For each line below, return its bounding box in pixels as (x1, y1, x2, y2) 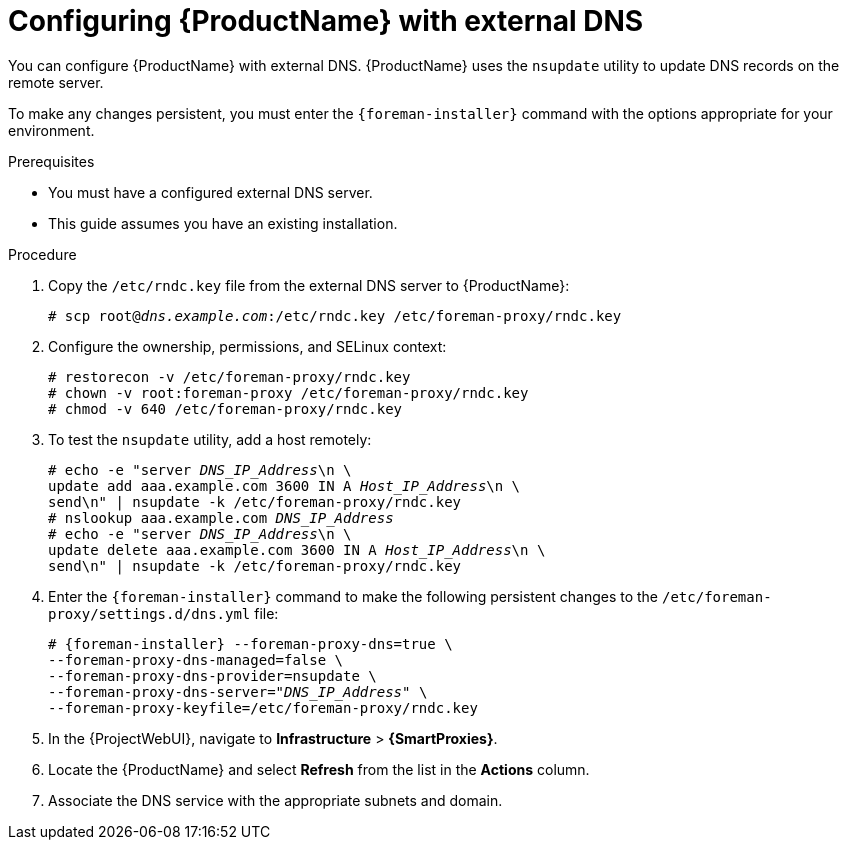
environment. (8, 121, 95, 139)
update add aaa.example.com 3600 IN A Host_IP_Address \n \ (48, 477, 521, 494)
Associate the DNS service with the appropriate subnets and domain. (48, 791, 503, 809)
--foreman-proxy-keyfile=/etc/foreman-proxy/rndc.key (48, 699, 478, 716)
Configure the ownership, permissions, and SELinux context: (48, 337, 447, 355)
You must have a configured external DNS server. (48, 183, 373, 201)
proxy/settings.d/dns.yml (48, 605, 251, 622)
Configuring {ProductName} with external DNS (8, 4, 644, 38)
